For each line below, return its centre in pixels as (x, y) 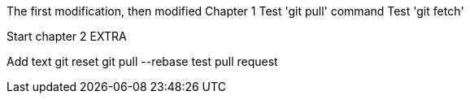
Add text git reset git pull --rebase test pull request (142, 61)
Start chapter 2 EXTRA (67, 36)
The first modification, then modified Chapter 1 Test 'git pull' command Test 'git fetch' (235, 11)
